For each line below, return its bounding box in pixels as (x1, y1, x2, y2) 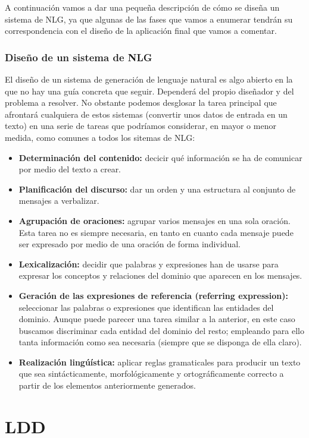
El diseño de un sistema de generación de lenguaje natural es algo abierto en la (5, 73, 293, 85)
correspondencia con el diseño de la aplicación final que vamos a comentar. (5, 24, 277, 37)
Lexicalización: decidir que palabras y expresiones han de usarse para (18, 257, 279, 270)
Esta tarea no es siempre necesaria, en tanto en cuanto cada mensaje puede (18, 226, 294, 238)
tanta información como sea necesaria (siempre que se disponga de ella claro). (18, 336, 302, 348)
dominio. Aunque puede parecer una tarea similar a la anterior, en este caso (18, 313, 295, 325)
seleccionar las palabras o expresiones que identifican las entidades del (18, 301, 274, 313)
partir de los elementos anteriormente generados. (18, 379, 196, 392)
